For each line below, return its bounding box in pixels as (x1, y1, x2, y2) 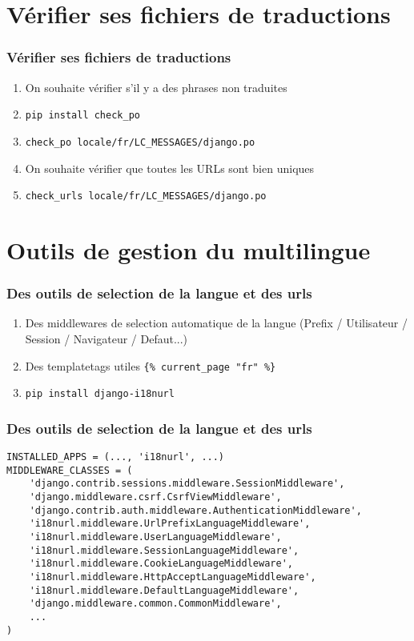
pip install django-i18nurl (25, 388, 175, 400)
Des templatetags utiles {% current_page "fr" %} (25, 357, 276, 374)
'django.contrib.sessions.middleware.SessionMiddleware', (29, 478, 345, 490)
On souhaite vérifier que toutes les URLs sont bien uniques (25, 159, 315, 176)
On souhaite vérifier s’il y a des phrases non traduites (25, 78, 287, 95)
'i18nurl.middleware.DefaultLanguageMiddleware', (29, 584, 299, 596)
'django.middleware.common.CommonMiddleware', (29, 598, 282, 610)
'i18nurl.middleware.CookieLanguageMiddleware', (29, 558, 293, 570)
